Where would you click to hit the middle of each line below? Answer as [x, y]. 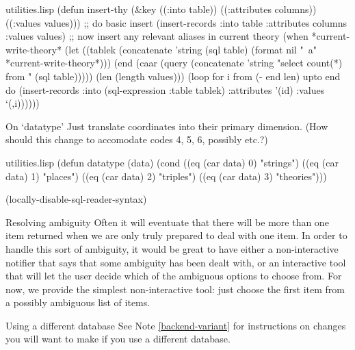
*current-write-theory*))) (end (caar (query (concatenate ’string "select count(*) [174, 63]
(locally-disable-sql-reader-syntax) [76, 199]
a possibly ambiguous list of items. [78, 302]
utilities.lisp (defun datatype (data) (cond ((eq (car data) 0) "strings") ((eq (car [172, 162]
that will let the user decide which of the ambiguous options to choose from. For [174, 276]
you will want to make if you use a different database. [118, 339]
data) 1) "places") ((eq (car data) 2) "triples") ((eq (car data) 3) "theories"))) [166, 176]
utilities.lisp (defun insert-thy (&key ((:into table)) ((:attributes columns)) [161, 9]
